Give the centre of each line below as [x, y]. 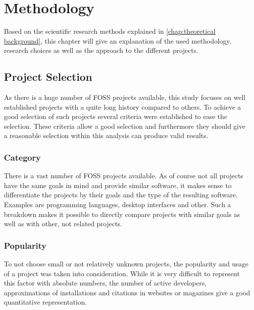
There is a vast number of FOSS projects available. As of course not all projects [124, 176]
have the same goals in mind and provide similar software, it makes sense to [118, 185]
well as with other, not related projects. [63, 224]
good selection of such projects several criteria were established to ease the [116, 116]
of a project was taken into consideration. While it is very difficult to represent [122, 273]
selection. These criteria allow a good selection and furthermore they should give [125, 126]
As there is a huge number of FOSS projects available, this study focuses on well [125, 97]
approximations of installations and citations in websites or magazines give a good [127, 292]
